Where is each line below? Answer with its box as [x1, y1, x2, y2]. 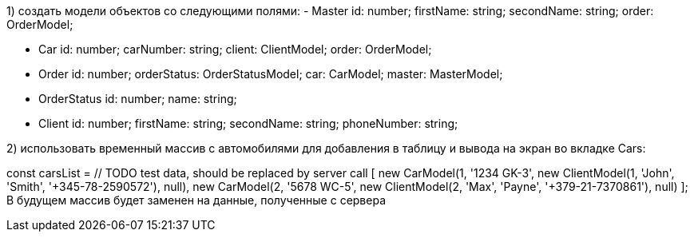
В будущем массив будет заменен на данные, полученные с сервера [6, 193, 387, 207]
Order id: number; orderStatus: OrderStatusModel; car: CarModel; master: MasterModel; [38, 67, 503, 81]
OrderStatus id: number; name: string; [38, 92, 237, 105]
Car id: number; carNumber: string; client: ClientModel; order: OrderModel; [38, 42, 432, 56]
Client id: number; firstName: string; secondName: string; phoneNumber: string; [38, 117, 458, 130]
